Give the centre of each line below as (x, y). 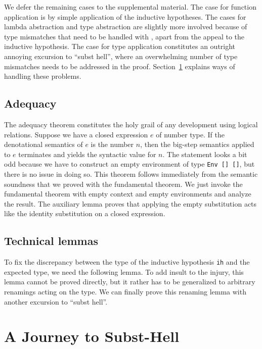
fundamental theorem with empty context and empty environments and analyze (128, 194)
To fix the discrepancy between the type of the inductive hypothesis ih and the (127, 262)
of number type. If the (190, 134)
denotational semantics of (43, 144)
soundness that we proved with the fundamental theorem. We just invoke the (123, 184)
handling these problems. (43, 76)
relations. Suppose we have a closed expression (76, 134)
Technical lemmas (51, 241)
